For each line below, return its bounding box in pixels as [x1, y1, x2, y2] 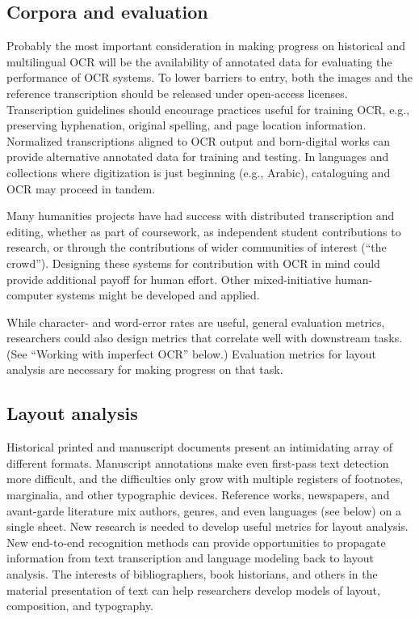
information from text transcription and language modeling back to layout [6, 549, 374, 566]
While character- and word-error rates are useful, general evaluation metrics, [6, 313, 385, 330]
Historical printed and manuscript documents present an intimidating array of [6, 439, 393, 456]
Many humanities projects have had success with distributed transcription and [6, 207, 395, 224]
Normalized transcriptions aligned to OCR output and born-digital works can [6, 132, 391, 149]
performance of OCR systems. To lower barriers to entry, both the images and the [6, 69, 413, 86]
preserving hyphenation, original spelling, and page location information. [6, 117, 367, 134]
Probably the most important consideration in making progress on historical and [6, 37, 405, 54]
